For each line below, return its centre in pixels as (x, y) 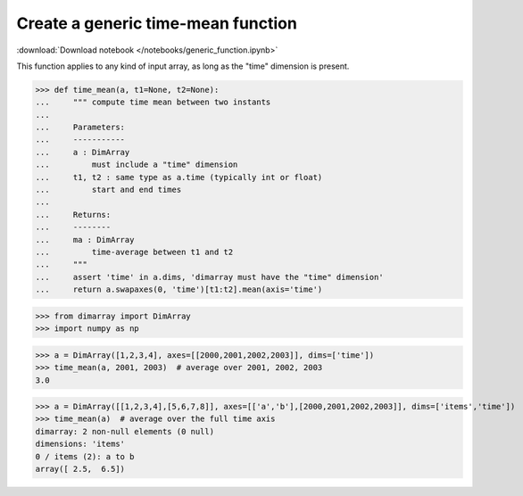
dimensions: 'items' (80, 444)
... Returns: (73, 215)
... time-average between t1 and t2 (134, 252)
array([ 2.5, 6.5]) (80, 469)
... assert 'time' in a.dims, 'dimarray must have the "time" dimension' (209, 277)
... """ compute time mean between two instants (153, 102)
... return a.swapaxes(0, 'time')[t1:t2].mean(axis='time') (179, 289)
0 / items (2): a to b (85, 456)
